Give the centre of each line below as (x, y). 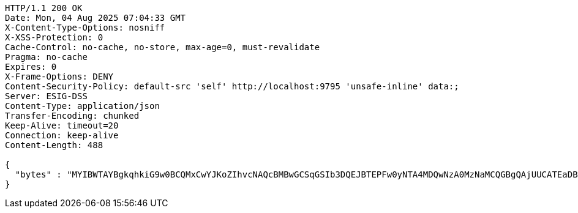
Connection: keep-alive (62, 135)
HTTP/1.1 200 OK (44, 8)
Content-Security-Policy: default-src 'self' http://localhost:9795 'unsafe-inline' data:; (232, 86)
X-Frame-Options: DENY (59, 77)
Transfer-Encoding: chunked (72, 116)
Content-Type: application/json (82, 106)
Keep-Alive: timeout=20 (62, 125)
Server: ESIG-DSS (46, 96)
